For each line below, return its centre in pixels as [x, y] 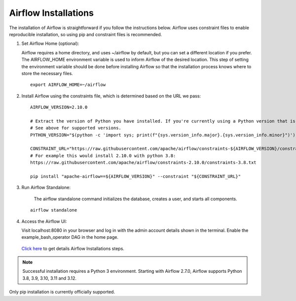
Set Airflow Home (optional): [50, 43]
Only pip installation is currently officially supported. [62, 292]
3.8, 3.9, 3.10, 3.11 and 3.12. [49, 278]
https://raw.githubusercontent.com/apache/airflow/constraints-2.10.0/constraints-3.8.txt [143, 163]
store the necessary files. [47, 73]
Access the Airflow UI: [44, 221]
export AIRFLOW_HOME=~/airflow [68, 85]
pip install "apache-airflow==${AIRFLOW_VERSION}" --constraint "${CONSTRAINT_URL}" [136, 176]
